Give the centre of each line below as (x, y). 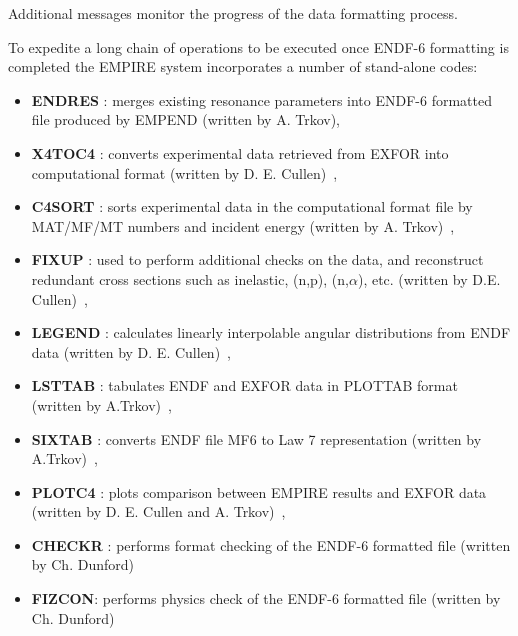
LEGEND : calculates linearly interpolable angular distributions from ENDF (271, 332)
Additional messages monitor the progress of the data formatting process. (233, 13)
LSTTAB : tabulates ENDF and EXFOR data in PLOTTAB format (244, 385)
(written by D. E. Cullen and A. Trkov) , (158, 511)
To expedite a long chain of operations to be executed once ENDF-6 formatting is (258, 46)
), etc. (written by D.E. (429, 278)
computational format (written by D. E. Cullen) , (184, 172)
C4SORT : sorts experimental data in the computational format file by (252, 206)
